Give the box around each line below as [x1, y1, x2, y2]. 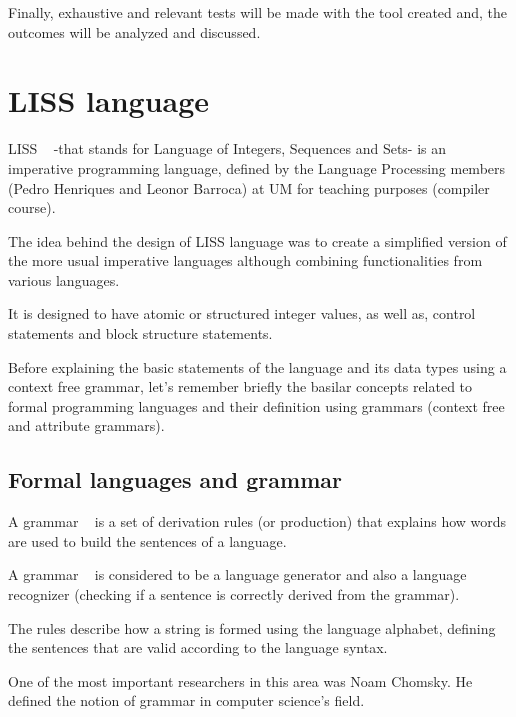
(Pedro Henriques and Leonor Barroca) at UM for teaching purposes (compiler [8, 177, 490, 198]
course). [8, 197, 56, 218]
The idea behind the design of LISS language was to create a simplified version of [8, 230, 507, 251]
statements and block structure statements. [8, 323, 273, 344]
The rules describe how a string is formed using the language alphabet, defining [8, 617, 496, 638]
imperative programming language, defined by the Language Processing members [8, 157, 506, 178]
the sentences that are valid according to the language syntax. [8, 637, 388, 658]
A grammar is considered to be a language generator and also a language [8, 564, 467, 585]
